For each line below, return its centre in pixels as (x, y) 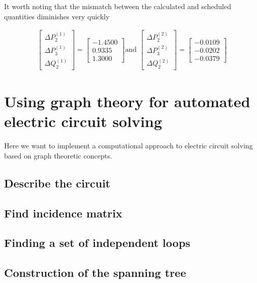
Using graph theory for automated (127, 101)
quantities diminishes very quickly (57, 16)
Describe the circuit (57, 183)
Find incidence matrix (63, 213)
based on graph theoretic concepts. (58, 155)
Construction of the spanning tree (95, 273)
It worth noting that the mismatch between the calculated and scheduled (118, 6)
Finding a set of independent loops (97, 243)
